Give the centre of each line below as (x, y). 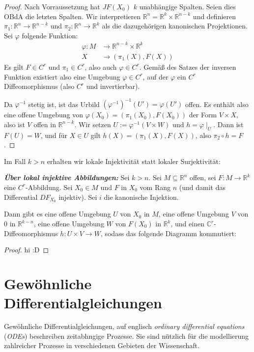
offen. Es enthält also (217, 104)
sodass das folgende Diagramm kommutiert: (170, 233)
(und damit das (202, 187)
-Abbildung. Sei (49, 187)
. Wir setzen (93, 124)
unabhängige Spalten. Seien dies (187, 6)
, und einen (187, 224)
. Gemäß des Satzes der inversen (188, 67)
